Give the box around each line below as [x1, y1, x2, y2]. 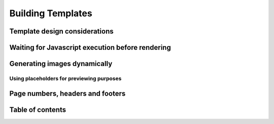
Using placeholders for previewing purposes [9, 75, 122, 82]
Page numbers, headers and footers [9, 89, 126, 98]
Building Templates [9, 8, 92, 19]
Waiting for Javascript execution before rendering [9, 43, 171, 52]
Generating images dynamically [9, 59, 113, 68]
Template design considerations [9, 27, 114, 36]
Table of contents [9, 105, 66, 114]
